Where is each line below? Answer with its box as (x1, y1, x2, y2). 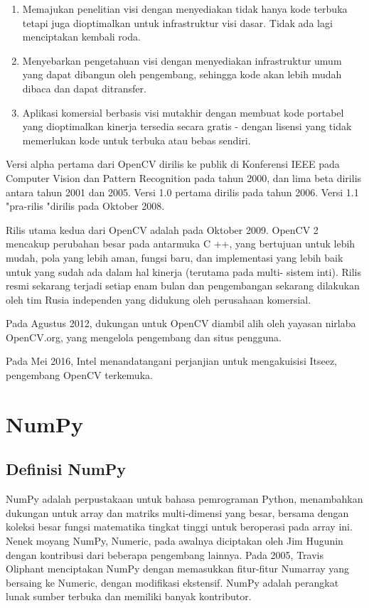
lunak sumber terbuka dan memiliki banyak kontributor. (6, 589, 252, 604)
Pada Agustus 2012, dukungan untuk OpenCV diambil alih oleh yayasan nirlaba (6, 316, 356, 331)
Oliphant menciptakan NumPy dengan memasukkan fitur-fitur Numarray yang (6, 561, 350, 576)
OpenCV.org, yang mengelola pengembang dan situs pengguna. (6, 329, 282, 344)
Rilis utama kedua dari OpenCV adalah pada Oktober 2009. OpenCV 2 (6, 222, 319, 237)
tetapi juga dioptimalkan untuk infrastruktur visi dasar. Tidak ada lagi (22, 15, 333, 30)
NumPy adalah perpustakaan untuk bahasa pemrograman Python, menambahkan (6, 491, 363, 506)
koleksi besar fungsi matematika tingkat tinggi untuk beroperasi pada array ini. (6, 519, 353, 534)
